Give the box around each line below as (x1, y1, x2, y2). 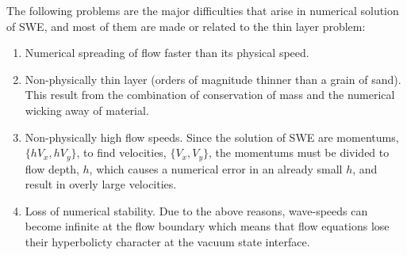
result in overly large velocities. (25, 176, 177, 192)
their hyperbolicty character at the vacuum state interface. (25, 233, 310, 249)
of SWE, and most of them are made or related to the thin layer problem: (6, 17, 366, 34)
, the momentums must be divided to (209, 144, 390, 161)
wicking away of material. (25, 101, 149, 118)
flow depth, (25, 160, 79, 177)
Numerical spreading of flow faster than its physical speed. (25, 44, 309, 61)
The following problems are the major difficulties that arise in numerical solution (6, 2, 399, 18)
